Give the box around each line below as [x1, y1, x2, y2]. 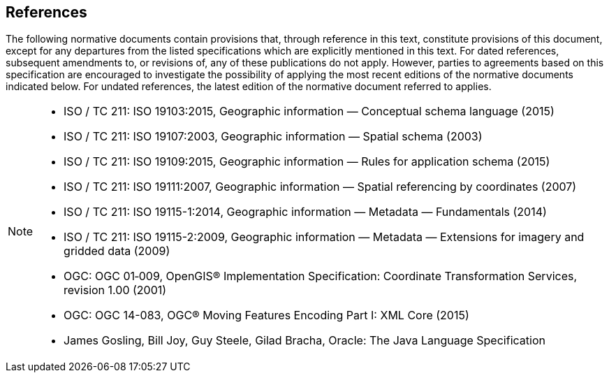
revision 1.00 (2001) [64, 283, 167, 298]
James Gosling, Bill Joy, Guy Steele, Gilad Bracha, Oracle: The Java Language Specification [64, 333, 545, 348]
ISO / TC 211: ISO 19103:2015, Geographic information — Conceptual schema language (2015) [64, 104, 555, 119]
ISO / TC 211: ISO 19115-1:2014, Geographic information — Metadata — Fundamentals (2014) [64, 205, 547, 219]
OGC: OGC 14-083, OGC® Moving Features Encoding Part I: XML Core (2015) [64, 308, 469, 323]
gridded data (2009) [64, 244, 170, 259]
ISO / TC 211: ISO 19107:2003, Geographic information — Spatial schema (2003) [64, 129, 483, 144]
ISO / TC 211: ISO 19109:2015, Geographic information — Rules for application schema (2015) [64, 154, 550, 169]
